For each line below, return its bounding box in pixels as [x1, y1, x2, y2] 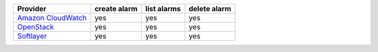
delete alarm [188, 4, 232, 13]
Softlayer [17, 31, 47, 41]
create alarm [94, 4, 138, 13]
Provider [17, 4, 47, 13]
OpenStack [17, 22, 55, 31]
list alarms [145, 4, 181, 13]
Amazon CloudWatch [17, 13, 87, 22]
